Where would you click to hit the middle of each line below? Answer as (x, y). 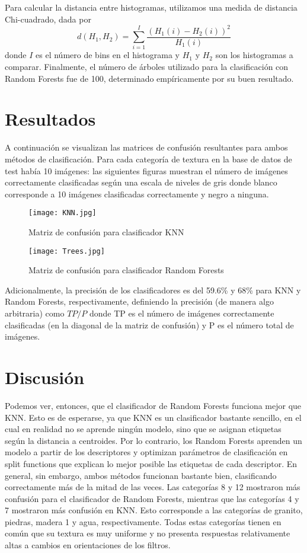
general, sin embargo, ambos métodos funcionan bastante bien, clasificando (141, 475)
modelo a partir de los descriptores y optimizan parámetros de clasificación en (146, 452)
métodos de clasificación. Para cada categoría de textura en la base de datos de (148, 159)
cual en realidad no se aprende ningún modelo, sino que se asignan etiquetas (143, 429)
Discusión (45, 377)
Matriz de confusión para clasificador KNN (106, 232)
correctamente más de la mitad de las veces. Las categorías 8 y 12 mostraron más (153, 487)
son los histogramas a (254, 55)
